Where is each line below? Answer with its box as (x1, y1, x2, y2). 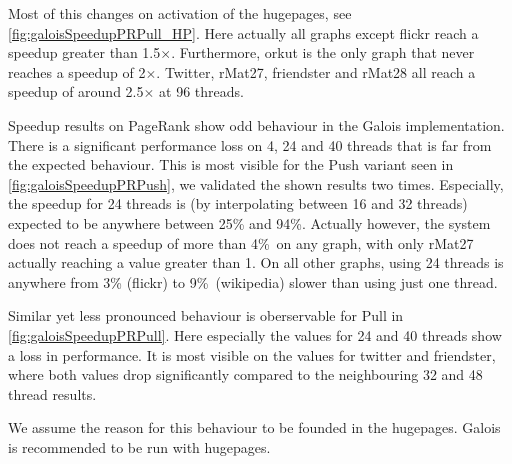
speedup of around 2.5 (8, 81, 144, 102)
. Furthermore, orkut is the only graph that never (171, 42, 475, 63)
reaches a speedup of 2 (8, 61, 146, 82)
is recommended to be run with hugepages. (8, 436, 271, 457)
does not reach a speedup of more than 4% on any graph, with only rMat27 (8, 232, 474, 253)
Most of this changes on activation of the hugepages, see (8, 3, 352, 23)
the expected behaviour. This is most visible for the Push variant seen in (8, 154, 454, 175)
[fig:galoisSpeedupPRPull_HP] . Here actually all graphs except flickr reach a (8, 22, 479, 43)
